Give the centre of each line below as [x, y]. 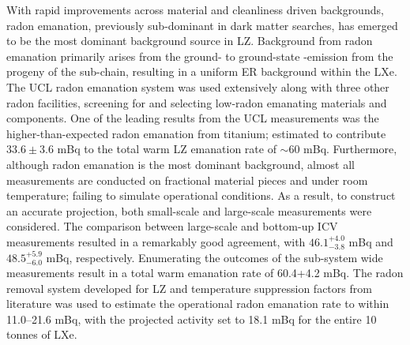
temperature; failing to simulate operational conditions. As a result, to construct [201, 195]
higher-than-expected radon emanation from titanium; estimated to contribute [196, 133]
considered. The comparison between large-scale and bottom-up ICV [172, 226]
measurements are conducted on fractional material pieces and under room [187, 180]
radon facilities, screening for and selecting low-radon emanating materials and [197, 102]
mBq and [371, 241]
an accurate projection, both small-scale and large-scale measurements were [189, 210]
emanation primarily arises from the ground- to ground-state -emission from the [200, 56]
